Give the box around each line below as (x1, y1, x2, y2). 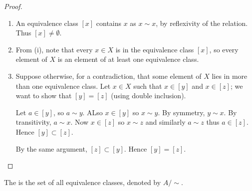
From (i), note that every (15, 44, 93, 54)
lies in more (212, 70, 248, 81)
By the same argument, (15, 143, 87, 154)
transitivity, (15, 117, 51, 127)
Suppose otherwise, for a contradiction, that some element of (15, 70, 202, 81)
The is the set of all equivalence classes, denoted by (4, 177, 161, 187)
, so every (209, 44, 239, 54)
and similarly (145, 117, 186, 127)
